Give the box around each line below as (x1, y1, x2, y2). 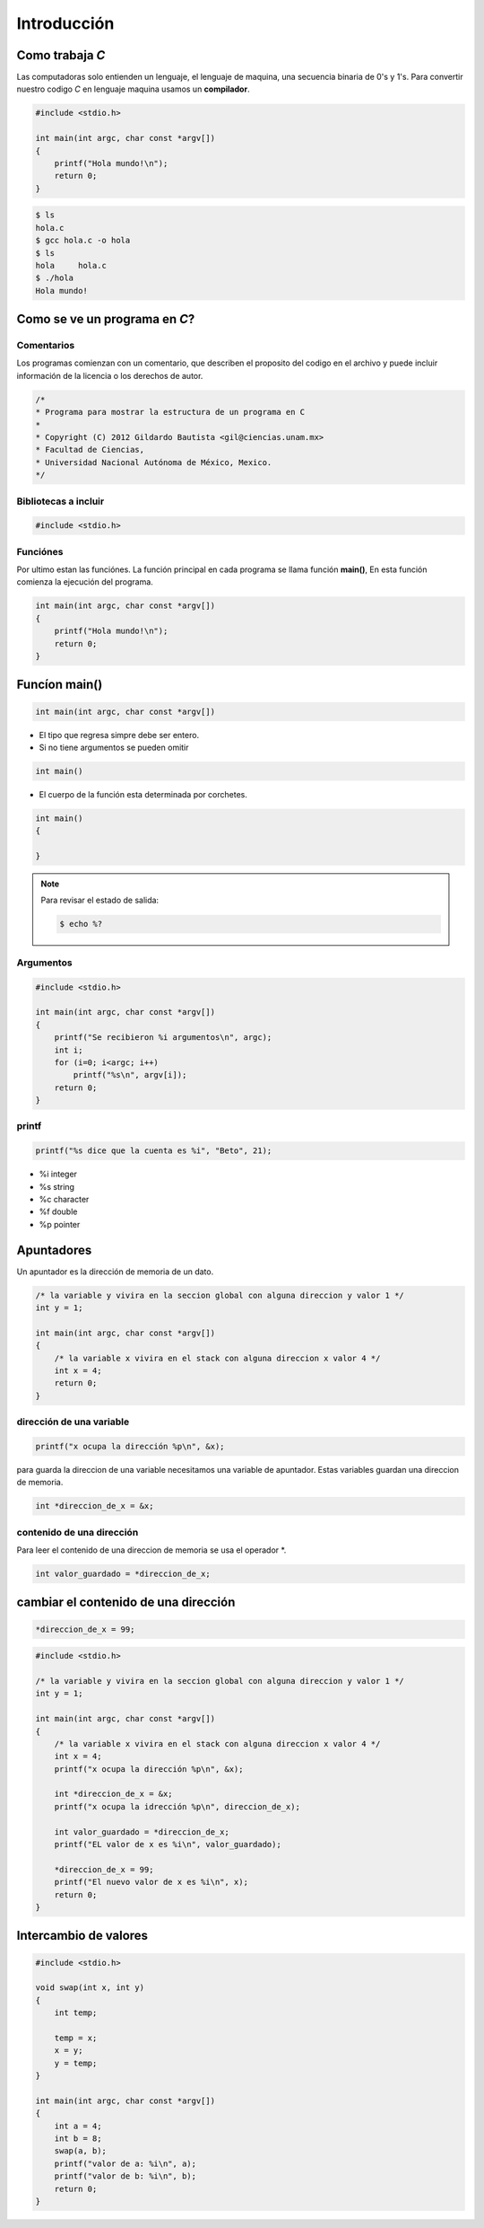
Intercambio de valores (16, 1928, 148, 1943)
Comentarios (16, 339, 75, 352)
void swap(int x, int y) (35, 1983, 145, 1993)
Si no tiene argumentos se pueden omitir (39, 742, 189, 753)
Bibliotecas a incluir (16, 495, 105, 507)
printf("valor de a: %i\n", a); (54, 2158, 197, 2169)
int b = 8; (54, 2134, 102, 2144)
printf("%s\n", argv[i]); (73, 1070, 187, 1080)
